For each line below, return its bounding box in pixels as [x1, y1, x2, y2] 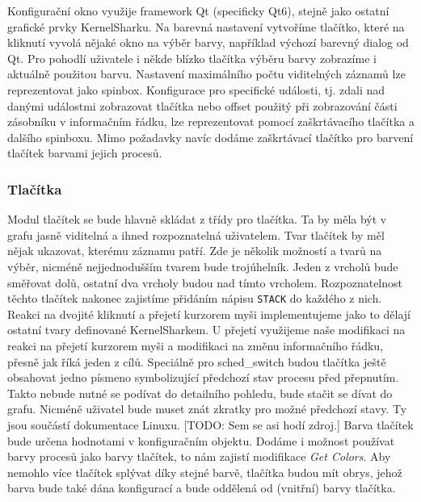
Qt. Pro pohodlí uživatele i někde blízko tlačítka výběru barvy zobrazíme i [7, 49, 377, 66]
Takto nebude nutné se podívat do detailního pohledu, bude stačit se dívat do [7, 384, 393, 401]
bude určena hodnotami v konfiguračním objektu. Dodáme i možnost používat [7, 432, 395, 449]
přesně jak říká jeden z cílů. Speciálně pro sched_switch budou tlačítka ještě [7, 353, 386, 370]
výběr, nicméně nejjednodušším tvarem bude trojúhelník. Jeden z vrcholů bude [7, 257, 398, 274]
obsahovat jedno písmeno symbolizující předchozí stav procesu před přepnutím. [7, 369, 399, 386]
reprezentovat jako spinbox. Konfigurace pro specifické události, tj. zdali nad [7, 81, 385, 98]
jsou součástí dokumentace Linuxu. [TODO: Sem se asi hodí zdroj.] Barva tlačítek [7, 416, 414, 433]
